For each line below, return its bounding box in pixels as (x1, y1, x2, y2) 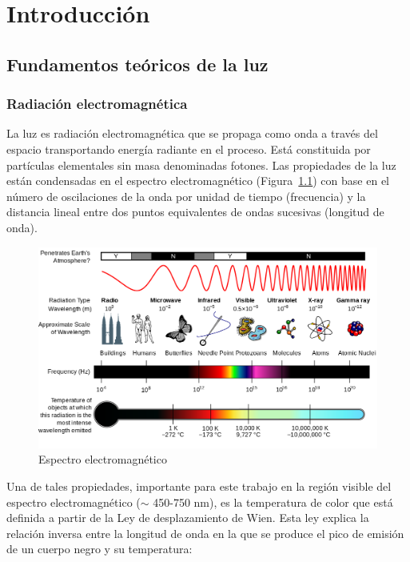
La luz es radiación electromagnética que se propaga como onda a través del (6, 125, 378, 142)
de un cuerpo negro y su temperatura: (6, 540, 193, 557)
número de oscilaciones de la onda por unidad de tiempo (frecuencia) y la (6, 187, 366, 204)
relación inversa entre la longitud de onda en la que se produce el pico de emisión (6, 524, 404, 541)
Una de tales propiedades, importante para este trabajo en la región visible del (6, 478, 392, 495)
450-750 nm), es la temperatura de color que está (153, 493, 393, 510)
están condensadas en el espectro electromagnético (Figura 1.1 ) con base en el (6, 172, 389, 189)
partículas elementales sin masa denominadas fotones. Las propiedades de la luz (6, 156, 396, 173)
